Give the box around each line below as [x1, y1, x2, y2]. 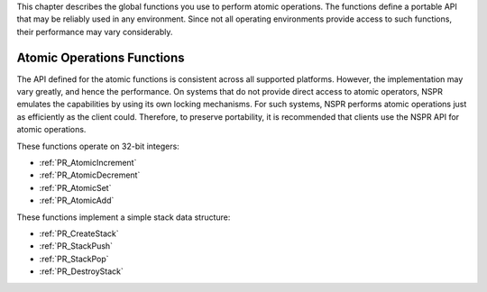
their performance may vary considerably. [16, 26, 173, 37]
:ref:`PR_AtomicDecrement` [39, 169, 141, 180]
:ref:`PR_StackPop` [39, 253, 109, 264]
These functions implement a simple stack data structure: [16, 212, 231, 223]
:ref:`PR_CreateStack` [39, 228, 119, 239]
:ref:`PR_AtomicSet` [39, 182, 112, 193]
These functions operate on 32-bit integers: [16, 141, 179, 151]
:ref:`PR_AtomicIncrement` [39, 158, 137, 169]
